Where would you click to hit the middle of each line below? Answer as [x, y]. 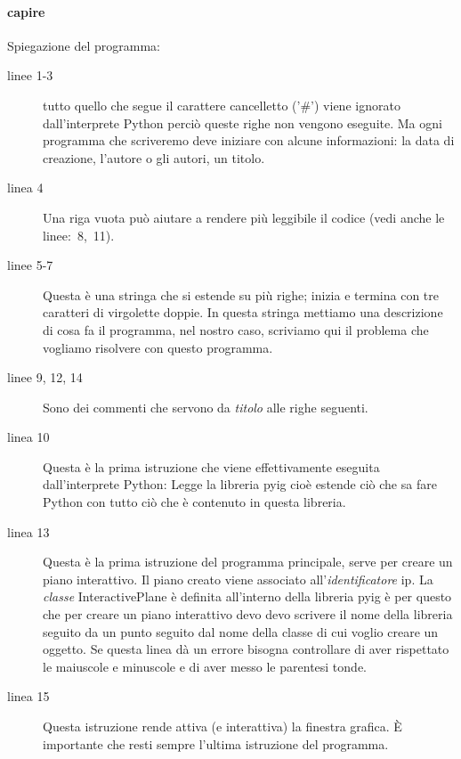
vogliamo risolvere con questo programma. [158, 347]
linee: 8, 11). [79, 235]
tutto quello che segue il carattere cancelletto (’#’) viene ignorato [222, 105]
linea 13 [28, 531]
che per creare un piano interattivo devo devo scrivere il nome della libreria [248, 614]
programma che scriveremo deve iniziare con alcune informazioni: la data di [249, 140]
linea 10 [28, 437]
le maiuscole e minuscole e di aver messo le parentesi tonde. [205, 666]
